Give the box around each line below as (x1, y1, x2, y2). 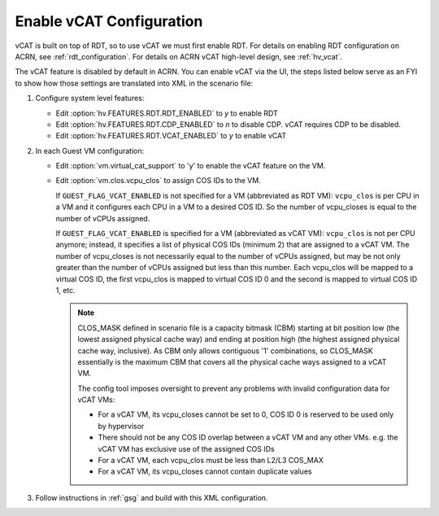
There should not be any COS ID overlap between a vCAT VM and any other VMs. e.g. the (98, 432, 398, 443)
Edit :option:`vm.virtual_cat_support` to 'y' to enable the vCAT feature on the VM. (55, 161, 326, 171)
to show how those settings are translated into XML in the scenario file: (15, 78, 254, 88)
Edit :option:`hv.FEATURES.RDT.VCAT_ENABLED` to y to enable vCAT (55, 131, 287, 141)
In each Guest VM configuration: (35, 146, 145, 155)
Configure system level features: (35, 94, 145, 103)
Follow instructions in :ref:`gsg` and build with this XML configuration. (35, 492, 268, 502)
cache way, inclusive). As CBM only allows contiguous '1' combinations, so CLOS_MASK (77, 346, 373, 356)
